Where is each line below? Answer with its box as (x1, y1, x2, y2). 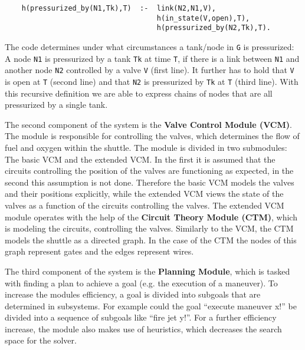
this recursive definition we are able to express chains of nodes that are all (5, 87, 273, 99)
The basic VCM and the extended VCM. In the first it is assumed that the (5, 153, 276, 165)
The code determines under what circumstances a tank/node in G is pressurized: (5, 40, 294, 52)
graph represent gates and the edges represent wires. (5, 245, 194, 257)
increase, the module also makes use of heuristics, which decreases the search (5, 322, 282, 335)
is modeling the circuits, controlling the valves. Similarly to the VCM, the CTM (5, 222, 294, 235)
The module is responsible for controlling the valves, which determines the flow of (5, 130, 300, 142)
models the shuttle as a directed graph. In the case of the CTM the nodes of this (5, 233, 297, 246)
